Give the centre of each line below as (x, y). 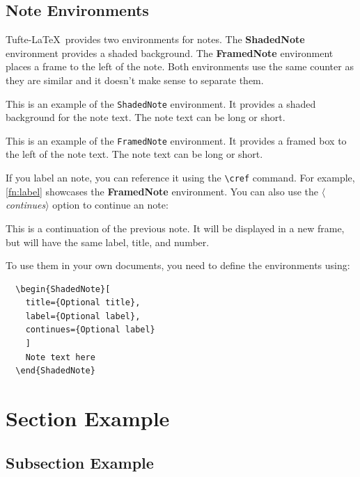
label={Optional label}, (83, 316)
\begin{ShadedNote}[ (63, 289)
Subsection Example (80, 462)
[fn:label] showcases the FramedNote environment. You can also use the (162, 191)
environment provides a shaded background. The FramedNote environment (170, 52)
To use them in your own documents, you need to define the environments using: (178, 265)
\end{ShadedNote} (55, 371)
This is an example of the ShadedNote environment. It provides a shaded (161, 103)
